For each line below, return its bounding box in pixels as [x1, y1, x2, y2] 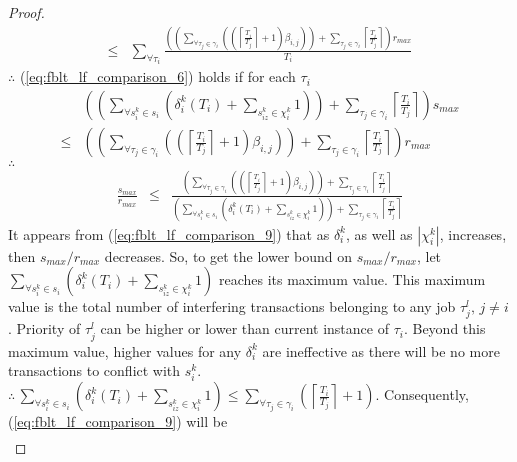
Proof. [8, 2, 45, 22]
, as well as [346, 223, 413, 244]
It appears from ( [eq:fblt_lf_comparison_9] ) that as [8, 223, 330, 244]
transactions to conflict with [8, 360, 181, 381]
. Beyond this [403, 318, 486, 339]
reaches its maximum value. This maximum [218, 269, 486, 290]
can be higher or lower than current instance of [100, 318, 389, 339]
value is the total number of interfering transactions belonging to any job [8, 296, 456, 317]
